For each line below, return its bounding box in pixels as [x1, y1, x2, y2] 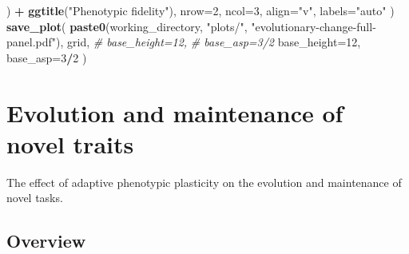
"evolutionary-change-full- [251, 18, 376, 34]
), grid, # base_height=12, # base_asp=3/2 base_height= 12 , [56, 34, 361, 50]
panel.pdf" [6, 34, 57, 50]
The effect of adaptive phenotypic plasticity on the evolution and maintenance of [6, 173, 402, 190]
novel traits [6, 127, 134, 160]
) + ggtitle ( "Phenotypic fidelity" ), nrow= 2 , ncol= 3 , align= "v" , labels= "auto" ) [6, 2, 395, 18]
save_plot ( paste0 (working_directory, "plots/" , [6, 18, 248, 34]
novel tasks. [6, 189, 63, 206]
